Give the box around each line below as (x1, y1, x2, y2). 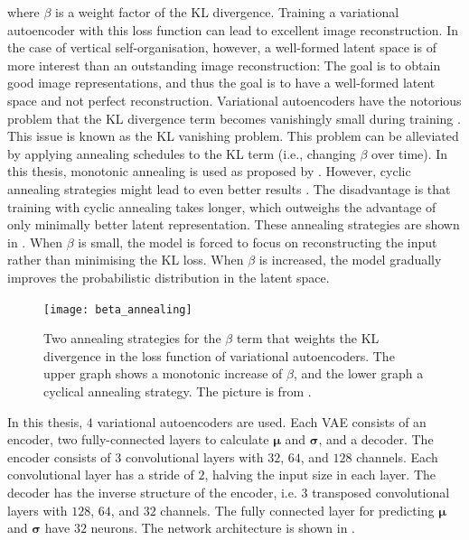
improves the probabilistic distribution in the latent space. (7, 267, 330, 286)
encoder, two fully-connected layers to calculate (7, 430, 269, 449)
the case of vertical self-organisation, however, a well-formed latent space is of (7, 38, 436, 57)
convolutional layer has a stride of (7, 465, 194, 484)
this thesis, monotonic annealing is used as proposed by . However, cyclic (7, 162, 411, 181)
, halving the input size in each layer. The (204, 465, 436, 484)
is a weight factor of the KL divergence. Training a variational (55, 3, 399, 21)
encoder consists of (7, 447, 111, 466)
